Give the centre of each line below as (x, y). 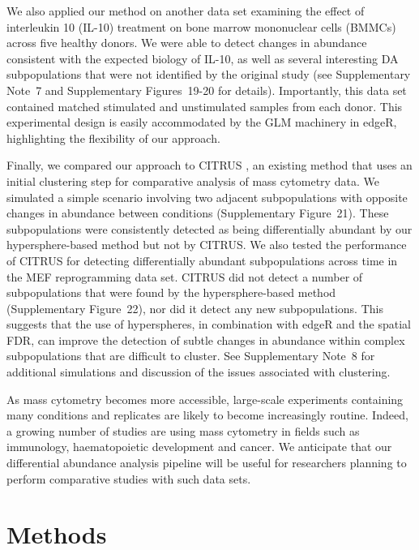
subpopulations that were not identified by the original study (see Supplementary (209, 74)
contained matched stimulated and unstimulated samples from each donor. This (205, 106)
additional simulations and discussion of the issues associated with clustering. (199, 372)
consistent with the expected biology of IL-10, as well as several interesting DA (203, 58)
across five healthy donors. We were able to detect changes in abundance (187, 43)
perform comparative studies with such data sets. (129, 478)
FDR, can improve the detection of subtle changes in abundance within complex (206, 339)
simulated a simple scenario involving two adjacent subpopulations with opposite (207, 197)
